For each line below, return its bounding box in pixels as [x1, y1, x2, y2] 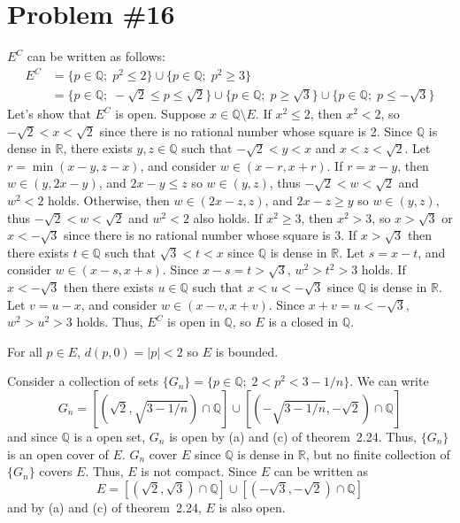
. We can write [349, 372, 429, 390]
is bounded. [215, 342, 279, 360]
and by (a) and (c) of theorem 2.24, [7, 497, 202, 516]
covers [39, 462, 73, 481]
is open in [167, 312, 220, 331]
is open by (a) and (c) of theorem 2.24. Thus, [169, 427, 417, 445]
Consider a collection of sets [7, 372, 158, 390]
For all [7, 342, 42, 360]
